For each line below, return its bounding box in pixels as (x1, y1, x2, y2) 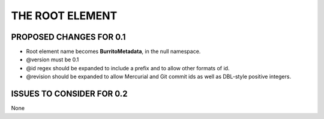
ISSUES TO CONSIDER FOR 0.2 (11, 89, 128, 99)
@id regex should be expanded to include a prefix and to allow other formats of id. (26, 64, 230, 72)
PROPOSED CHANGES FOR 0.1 (11, 32, 126, 42)
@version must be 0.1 (26, 56, 79, 63)
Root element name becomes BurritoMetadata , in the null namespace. (26, 48, 201, 55)
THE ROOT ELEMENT (11, 9, 118, 22)
